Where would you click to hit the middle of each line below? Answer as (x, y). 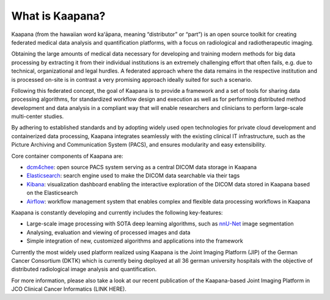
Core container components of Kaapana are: (67, 156)
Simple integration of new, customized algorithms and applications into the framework (135, 241)
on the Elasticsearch (52, 193)
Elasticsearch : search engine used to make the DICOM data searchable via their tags (133, 176)
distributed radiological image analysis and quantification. (84, 269)
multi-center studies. (38, 117)
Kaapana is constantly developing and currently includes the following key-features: (117, 212)
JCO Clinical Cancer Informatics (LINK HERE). (69, 289)
